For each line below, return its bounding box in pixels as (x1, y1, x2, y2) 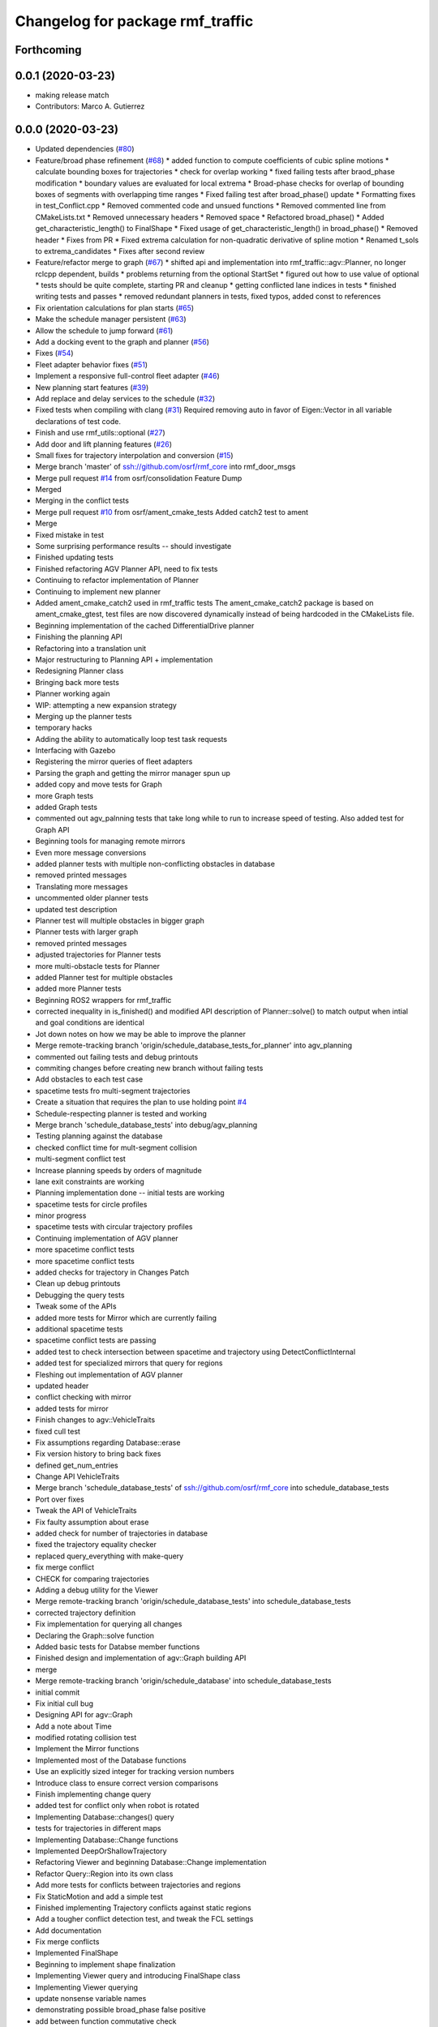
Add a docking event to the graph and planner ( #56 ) (35, 337, 210, 347)
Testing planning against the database (35, 1131, 163, 1141)
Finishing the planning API (35, 632, 123, 642)
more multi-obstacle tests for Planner (35, 961, 161, 971)
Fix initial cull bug (35, 1699, 93, 1708)
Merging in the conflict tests (35, 495, 130, 506)
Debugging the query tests (35, 1290, 125, 1300)
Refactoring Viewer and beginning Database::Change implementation (35, 1858, 267, 1867)
